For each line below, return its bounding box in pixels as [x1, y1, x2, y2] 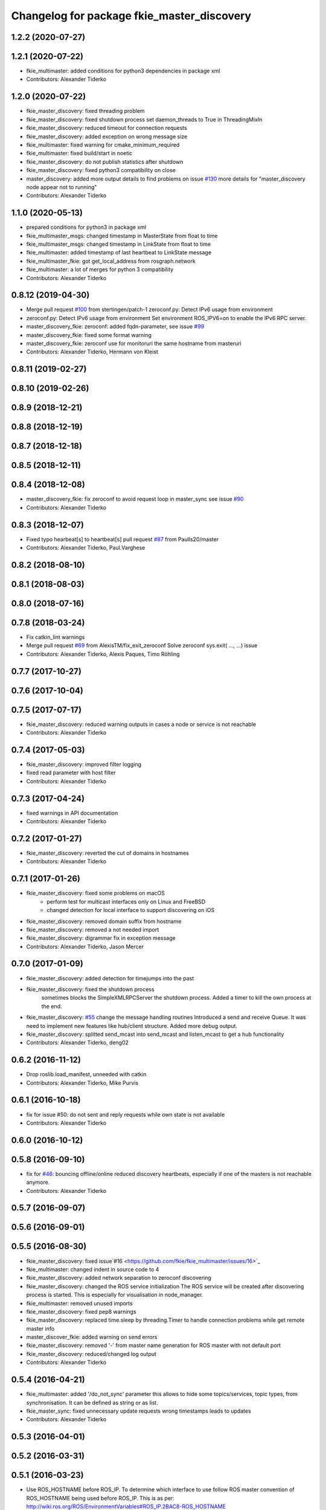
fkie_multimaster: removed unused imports [26, 1299, 133, 1307]
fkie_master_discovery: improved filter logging [26, 761, 142, 768]
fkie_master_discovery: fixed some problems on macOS [26, 890, 165, 897]
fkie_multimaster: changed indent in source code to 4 [26, 1265, 159, 1273]
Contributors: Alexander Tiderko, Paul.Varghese [26, 544, 145, 551]
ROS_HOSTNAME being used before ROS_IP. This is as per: [26, 1494, 174, 1502]
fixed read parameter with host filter [26, 769, 116, 776]
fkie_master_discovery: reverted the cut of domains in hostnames [26, 849, 190, 857]
